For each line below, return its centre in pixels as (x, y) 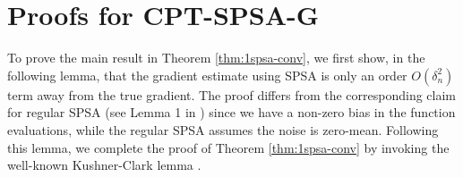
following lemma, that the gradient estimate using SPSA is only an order (207, 75)
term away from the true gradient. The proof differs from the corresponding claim (232, 94)
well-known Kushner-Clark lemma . (104, 165)
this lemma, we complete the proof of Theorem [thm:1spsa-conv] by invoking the (228, 147)
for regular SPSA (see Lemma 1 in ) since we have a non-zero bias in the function (231, 112)
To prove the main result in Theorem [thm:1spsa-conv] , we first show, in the (216, 58)
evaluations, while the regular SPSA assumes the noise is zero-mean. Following (223, 129)
